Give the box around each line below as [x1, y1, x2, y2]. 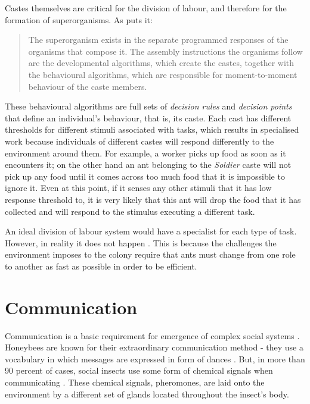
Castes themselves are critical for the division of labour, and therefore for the [5, 2, 287, 14]
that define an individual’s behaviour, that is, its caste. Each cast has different [5, 111, 292, 124]
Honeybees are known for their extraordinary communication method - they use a [5, 341, 303, 353]
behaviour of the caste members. [28, 80, 147, 92]
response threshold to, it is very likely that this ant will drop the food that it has [5, 193, 301, 205]
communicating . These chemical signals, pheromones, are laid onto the [5, 375, 265, 388]
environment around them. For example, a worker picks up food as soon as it [5, 146, 286, 159]
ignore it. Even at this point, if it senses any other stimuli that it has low [5, 181, 272, 194]
